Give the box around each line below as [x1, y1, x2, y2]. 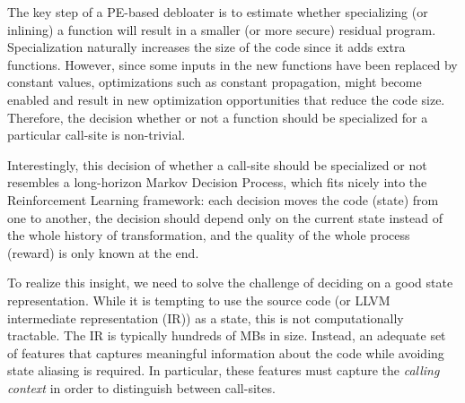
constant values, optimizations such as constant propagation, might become [7, 73, 422, 91]
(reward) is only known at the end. [7, 243, 199, 262]
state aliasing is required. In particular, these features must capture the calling [7, 361, 440, 380]
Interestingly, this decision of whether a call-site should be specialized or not [7, 155, 427, 174]
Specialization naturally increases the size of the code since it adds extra [7, 38, 406, 56]
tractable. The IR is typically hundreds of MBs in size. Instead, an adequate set [7, 326, 446, 345]
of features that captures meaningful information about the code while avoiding [7, 343, 444, 362]
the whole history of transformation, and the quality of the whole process [7, 226, 410, 244]
